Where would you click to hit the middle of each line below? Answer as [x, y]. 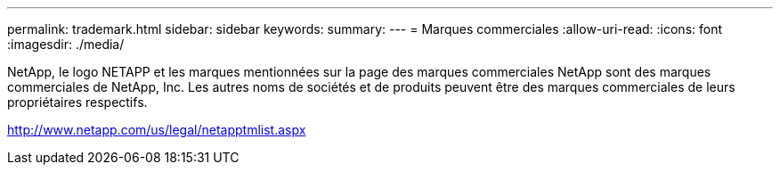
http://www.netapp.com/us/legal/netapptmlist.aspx [157, 130]
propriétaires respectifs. [77, 102]
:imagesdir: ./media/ [66, 44]
